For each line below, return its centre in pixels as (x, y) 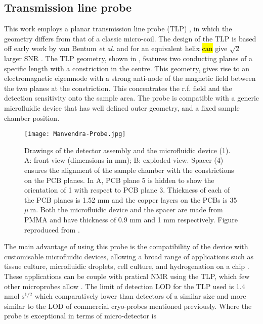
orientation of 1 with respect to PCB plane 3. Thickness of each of (127, 190)
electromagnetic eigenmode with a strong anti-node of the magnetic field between (130, 78)
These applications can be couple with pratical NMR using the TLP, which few (127, 276)
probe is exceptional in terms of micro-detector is (80, 316)
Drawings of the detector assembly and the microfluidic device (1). (127, 150)
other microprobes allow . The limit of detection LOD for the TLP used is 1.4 (125, 286)
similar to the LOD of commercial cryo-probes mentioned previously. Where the (128, 306)
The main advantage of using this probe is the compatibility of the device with (126, 246)
